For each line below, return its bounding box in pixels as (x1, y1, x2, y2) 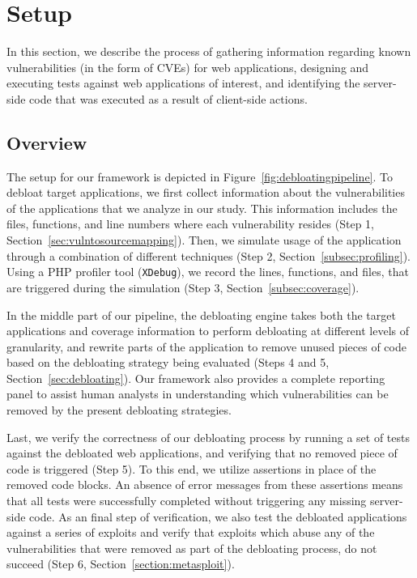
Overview (6, 130, 87, 155)
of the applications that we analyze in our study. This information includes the (6, 199, 398, 216)
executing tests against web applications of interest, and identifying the (6, 74, 360, 91)
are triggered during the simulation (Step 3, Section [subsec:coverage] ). (6, 278, 360, 295)
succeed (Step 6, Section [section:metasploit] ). (6, 555, 235, 572)
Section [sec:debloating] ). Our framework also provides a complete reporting (6, 369, 385, 386)
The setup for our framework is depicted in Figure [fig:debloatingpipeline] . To (6, 168, 394, 185)
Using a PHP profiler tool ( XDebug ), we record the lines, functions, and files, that (6, 263, 409, 280)
